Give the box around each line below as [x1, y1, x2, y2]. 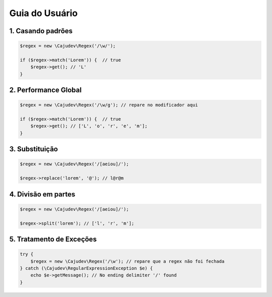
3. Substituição [9, 145, 58, 153]
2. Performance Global [9, 86, 82, 94]
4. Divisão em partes [9, 190, 76, 199]
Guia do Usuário [9, 8, 78, 19]
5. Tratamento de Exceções [9, 235, 97, 244]
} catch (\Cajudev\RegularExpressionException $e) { [20, 265, 153, 271]
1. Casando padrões [9, 27, 73, 35]
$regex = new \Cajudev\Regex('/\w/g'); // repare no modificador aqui [20, 102, 198, 108]
